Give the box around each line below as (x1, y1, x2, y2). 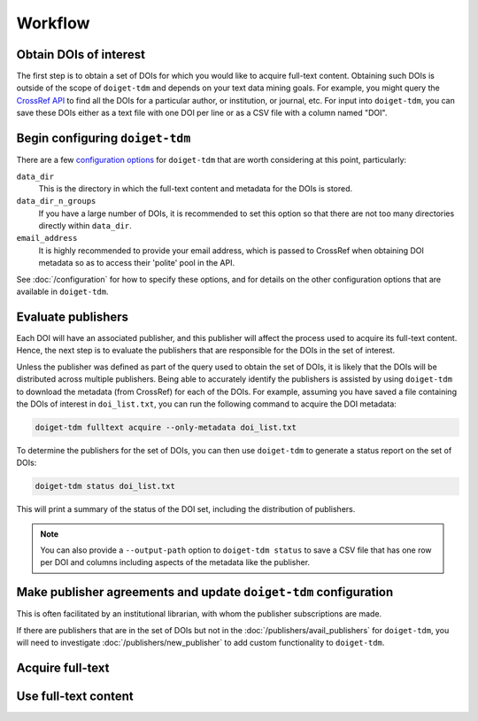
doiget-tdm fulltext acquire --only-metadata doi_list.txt (35, 422, 297, 432)
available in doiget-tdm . (16, 286, 109, 297)
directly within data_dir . (38, 221, 132, 231)
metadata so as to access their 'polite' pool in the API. (38, 258, 235, 268)
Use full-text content (16, 688, 135, 703)
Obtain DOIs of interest (16, 47, 146, 62)
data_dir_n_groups (16, 196, 96, 206)
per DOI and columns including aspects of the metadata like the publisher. (40, 557, 310, 568)
